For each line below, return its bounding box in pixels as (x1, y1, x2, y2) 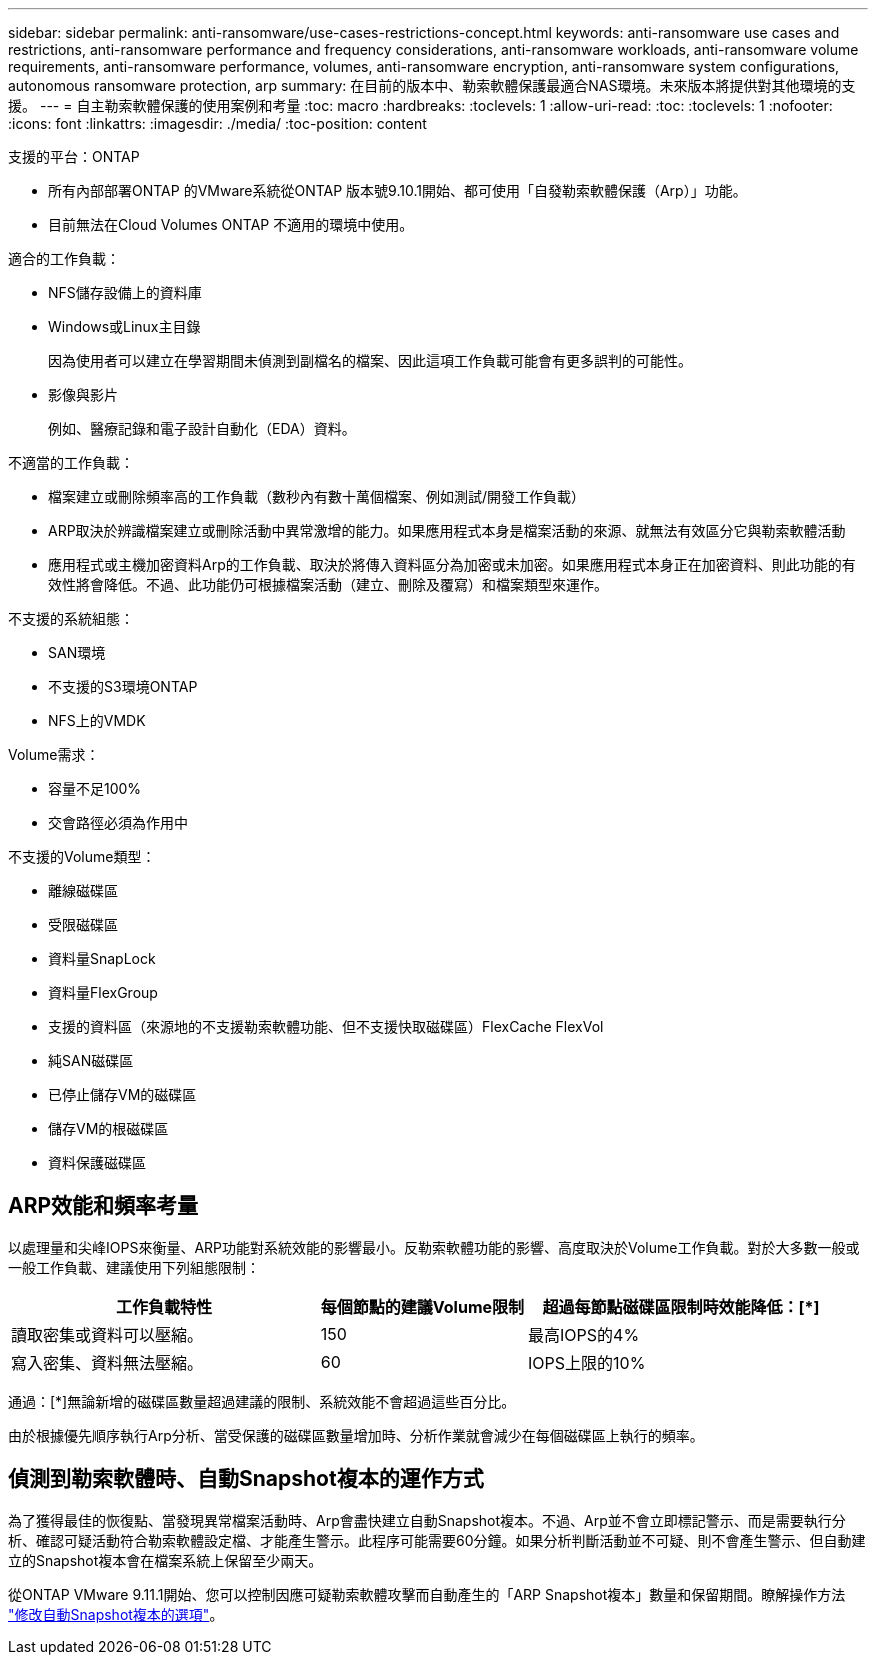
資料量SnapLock (48, 950, 156, 967)
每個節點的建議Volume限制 (320, 1296, 525, 1317)
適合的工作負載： (8, 250, 120, 267)
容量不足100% (48, 780, 142, 797)
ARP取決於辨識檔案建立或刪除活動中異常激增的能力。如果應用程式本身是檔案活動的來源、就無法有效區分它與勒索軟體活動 (48, 522, 846, 539)
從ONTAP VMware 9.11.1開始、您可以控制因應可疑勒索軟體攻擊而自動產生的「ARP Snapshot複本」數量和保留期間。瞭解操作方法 (8, 1585, 846, 1603)
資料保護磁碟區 (48, 1154, 146, 1171)
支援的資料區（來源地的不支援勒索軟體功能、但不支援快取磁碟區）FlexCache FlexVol (48, 1018, 604, 1035)
